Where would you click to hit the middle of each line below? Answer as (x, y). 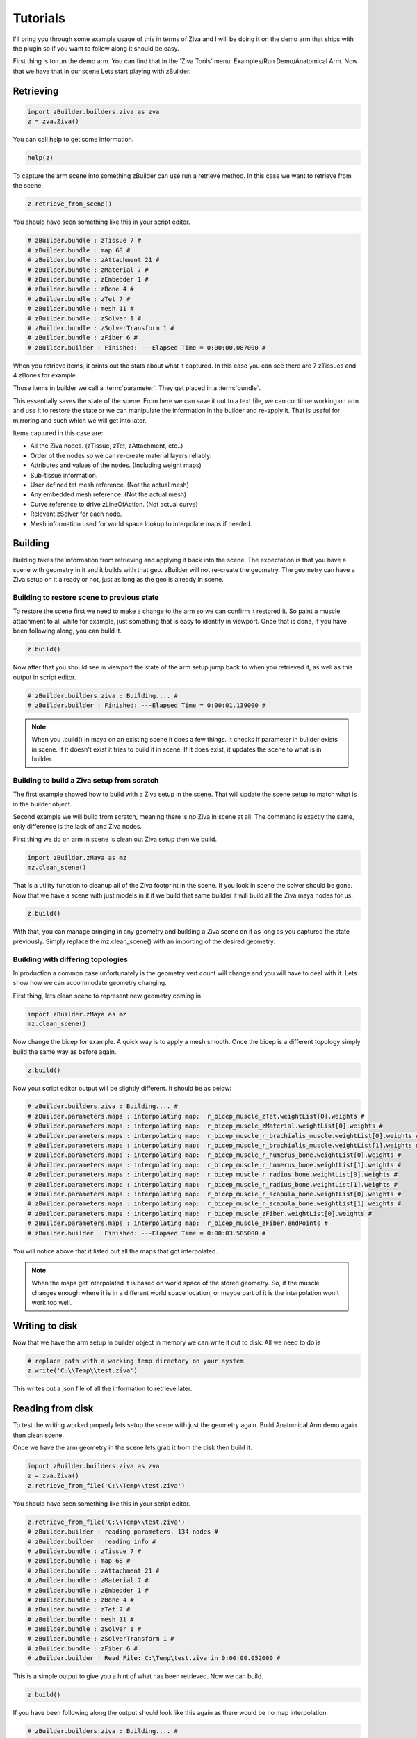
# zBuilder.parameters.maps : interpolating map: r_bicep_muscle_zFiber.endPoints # (178, 1223)
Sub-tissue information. (64, 475)
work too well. (52, 1303)
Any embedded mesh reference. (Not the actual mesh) (108, 494)
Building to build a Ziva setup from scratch (86, 780)
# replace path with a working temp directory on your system (136, 1361)
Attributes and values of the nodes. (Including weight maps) (116, 465)
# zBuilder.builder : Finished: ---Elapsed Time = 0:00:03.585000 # (147, 1233)
